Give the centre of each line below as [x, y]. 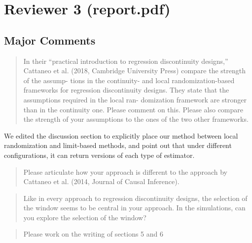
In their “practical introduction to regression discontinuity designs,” [126, 61]
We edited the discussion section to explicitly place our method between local [121, 135]
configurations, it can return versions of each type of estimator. [99, 155]
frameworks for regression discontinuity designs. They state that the [126, 90]
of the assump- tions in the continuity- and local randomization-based [129, 80]
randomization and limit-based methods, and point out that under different [118, 145]
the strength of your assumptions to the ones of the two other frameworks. [136, 119]
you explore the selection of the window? [85, 217]
